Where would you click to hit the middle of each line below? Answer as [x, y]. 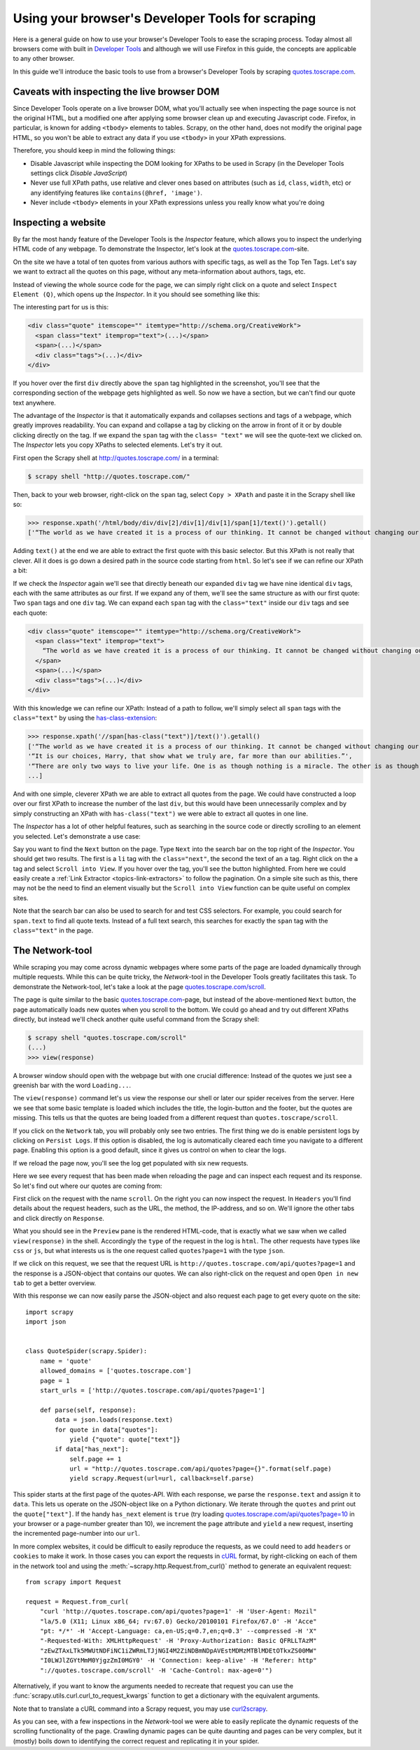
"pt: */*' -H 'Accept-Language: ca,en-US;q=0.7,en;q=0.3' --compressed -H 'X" [178, 1631]
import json [46, 1322]
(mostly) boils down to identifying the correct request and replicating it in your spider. [136, 1741]
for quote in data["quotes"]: [107, 1429]
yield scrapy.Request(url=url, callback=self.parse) [162, 1478]
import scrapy [49, 1312]
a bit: [20, 570]
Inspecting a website [59, 222]
